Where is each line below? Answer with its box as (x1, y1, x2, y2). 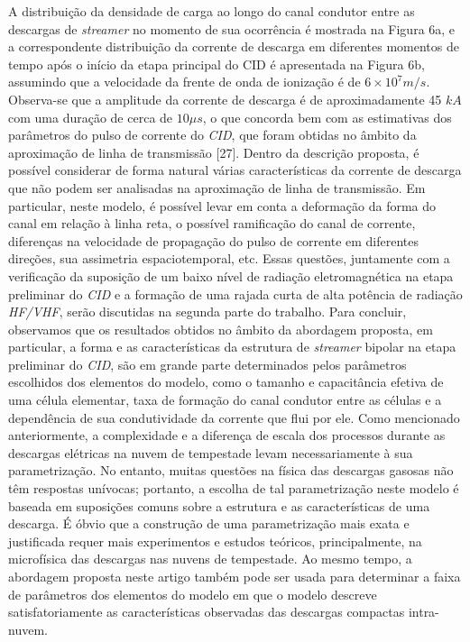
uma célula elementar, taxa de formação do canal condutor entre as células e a (8, 390, 442, 409)
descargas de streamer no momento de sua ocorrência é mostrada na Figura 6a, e (8, 19, 456, 38)
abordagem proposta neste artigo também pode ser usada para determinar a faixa (8, 567, 461, 585)
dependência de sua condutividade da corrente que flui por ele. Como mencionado (8, 408, 460, 426)
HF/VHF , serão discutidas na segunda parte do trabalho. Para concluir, (8, 302, 407, 321)
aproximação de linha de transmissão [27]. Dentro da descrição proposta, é (8, 142, 419, 161)
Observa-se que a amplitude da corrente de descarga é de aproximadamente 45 (8, 89, 442, 108)
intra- (408, 602, 439, 621)
